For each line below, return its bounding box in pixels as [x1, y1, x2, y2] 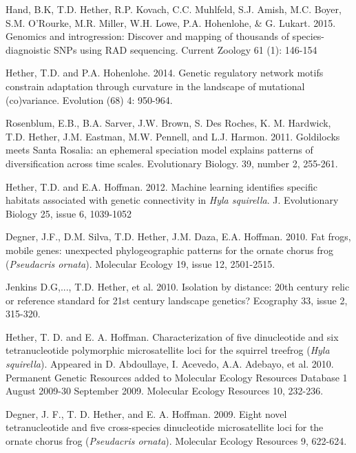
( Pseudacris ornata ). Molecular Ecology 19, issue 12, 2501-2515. [6, 256, 275, 271]
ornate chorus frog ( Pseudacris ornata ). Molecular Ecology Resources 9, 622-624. [6, 434, 347, 448]
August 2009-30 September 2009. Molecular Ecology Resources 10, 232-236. [6, 383, 324, 398]
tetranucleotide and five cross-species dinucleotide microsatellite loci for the [6, 420, 324, 434]
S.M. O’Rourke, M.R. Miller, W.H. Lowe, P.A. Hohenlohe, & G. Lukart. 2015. [6, 15, 336, 30]
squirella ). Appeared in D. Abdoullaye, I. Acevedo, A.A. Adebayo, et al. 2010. [6, 357, 334, 371]
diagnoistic [6, 42, 51, 56]
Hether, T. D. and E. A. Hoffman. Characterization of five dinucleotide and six [6, 329, 339, 344]
